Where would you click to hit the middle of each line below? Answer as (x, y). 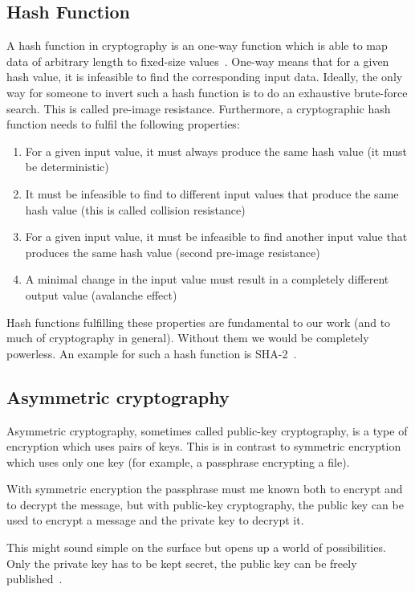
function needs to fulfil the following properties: (123, 124)
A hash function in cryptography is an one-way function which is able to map (197, 45)
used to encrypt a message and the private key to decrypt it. (155, 520)
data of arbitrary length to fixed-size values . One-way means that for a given (198, 61)
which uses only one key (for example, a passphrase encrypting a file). (178, 461)
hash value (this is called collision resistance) (135, 209)
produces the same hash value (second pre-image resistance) (173, 252)
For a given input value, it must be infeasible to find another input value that (216, 237)
